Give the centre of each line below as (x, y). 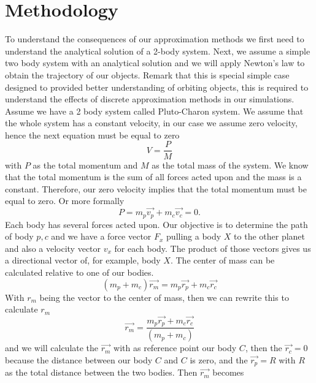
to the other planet (270, 236)
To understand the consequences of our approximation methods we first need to (155, 39)
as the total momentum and (85, 165)
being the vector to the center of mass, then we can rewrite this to (164, 297)
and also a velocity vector (53, 248)
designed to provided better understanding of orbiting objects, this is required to (157, 87)
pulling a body (194, 236)
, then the (264, 348)
